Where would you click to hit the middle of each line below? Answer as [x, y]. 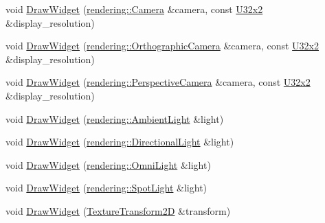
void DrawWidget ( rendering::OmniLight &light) [108, 164]
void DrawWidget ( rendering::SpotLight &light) [107, 188]
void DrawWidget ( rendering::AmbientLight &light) [115, 118]
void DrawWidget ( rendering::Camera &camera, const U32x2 [134, 9]
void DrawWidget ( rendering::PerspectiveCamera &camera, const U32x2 [158, 82]
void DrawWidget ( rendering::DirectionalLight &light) [120, 142]
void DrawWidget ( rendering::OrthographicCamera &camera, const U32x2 [162, 46]
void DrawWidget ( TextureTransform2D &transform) [118, 210]
